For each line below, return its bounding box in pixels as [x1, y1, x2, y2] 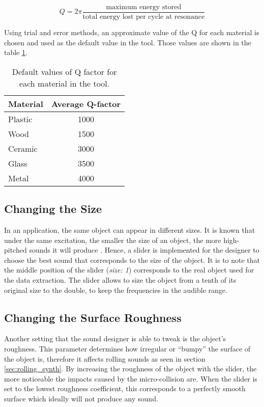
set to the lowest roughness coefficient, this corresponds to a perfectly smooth [4, 383, 246, 394]
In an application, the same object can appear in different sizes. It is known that [4, 225, 255, 235]
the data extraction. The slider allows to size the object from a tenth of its [4, 275, 237, 285]
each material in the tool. [19, 77, 110, 89]
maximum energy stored [106, 4, 182, 11]
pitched [4, 245, 27, 255]
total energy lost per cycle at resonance [82, 13, 205, 21]
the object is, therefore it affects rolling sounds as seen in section [4, 353, 206, 364]
